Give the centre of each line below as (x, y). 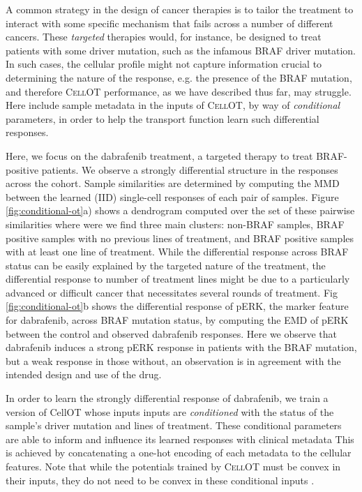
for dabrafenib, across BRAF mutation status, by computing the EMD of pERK (177, 320)
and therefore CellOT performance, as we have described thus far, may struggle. (179, 91)
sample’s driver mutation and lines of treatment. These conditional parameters (174, 425)
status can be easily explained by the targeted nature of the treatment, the (166, 265)
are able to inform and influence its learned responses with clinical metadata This (180, 439)
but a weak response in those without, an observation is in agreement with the (173, 360)
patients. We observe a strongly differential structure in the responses (190, 169)
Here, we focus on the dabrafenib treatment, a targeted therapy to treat (159, 155)
